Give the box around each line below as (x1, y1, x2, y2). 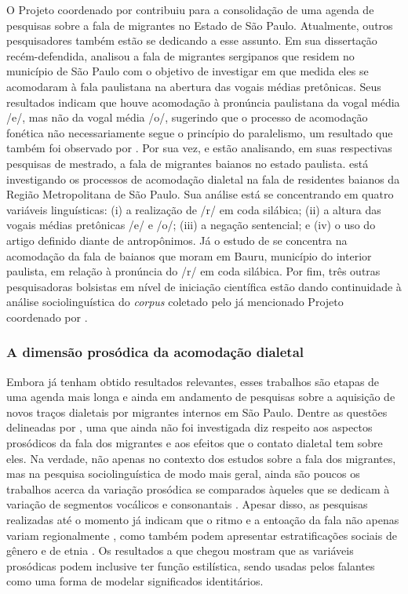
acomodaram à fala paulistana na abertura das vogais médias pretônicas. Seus (6, 78, 381, 94)
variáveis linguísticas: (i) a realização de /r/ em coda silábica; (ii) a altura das (6, 201, 381, 217)
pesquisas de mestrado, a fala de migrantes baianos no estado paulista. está (6, 155, 369, 171)
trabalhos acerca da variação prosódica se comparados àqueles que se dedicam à (6, 480, 390, 497)
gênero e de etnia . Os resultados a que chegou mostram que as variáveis (6, 542, 354, 559)
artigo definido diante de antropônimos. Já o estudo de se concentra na (6, 231, 348, 248)
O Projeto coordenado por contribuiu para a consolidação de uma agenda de (6, 2, 374, 17)
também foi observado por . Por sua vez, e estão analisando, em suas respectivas (6, 140, 392, 156)
